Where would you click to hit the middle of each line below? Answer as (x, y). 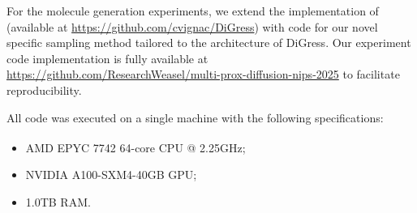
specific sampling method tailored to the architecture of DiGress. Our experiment (209, 43)
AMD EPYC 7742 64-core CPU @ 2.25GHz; (135, 147)
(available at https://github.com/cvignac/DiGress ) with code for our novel (192, 26)
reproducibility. (44, 89)
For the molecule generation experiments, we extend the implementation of (193, 11)
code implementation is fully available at (107, 58)
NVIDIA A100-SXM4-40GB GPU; (111, 175)
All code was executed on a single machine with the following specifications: (195, 117)
